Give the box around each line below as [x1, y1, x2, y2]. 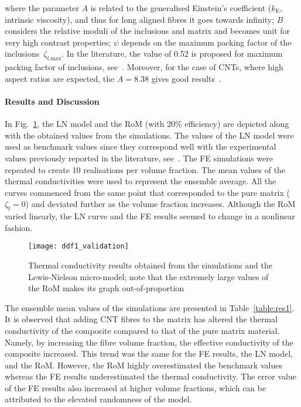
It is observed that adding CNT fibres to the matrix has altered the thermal [5, 313, 278, 325]
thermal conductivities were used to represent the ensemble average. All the [5, 175, 276, 187]
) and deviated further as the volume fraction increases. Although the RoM [25, 198, 296, 210]
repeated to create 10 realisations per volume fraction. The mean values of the [5, 163, 286, 175]
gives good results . [151, 72, 221, 84]
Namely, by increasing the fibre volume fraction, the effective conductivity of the [5, 336, 293, 348]
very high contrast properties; [5, 36, 111, 48]
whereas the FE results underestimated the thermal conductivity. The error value [5, 370, 296, 382]
